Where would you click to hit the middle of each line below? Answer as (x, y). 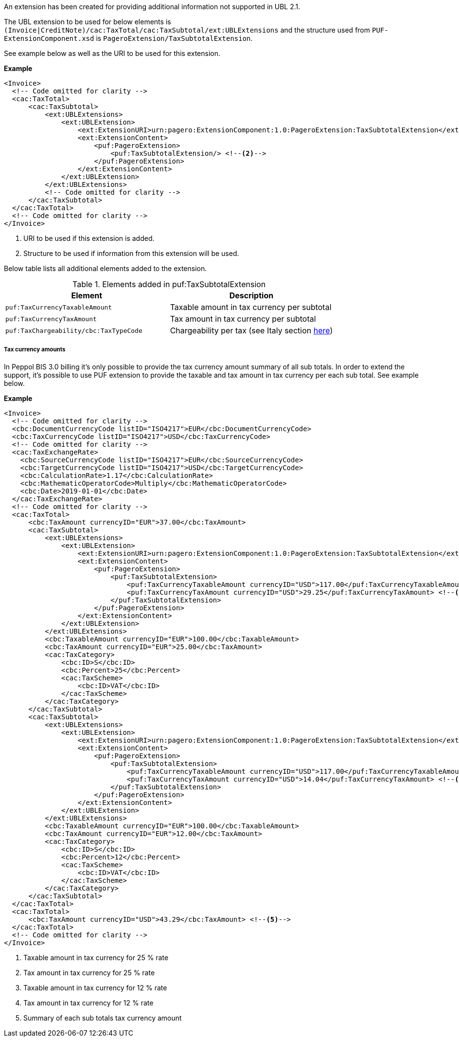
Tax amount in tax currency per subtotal (243, 319)
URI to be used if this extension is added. (89, 238)
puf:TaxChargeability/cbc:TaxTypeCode (74, 330)
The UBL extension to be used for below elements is (88, 22)
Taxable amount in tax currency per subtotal (251, 307)
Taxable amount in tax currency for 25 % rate (96, 957)
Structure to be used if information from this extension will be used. (131, 253)
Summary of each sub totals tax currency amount (103, 1018)
